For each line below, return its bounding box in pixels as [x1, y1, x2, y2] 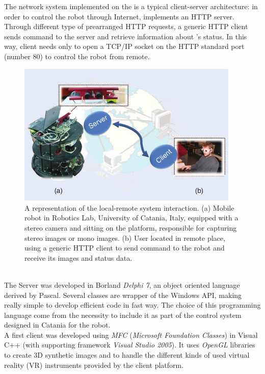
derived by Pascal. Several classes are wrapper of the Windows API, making [4, 289, 242, 300]
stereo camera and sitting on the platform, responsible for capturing [24, 222, 237, 233]
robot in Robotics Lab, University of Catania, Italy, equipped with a [24, 212, 238, 223]
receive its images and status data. [24, 252, 132, 263]
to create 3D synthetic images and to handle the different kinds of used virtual [4, 350, 250, 360]
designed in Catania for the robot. [4, 319, 111, 330]
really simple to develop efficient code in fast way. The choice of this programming [4, 300, 261, 310]
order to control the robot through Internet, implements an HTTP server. [4, 11, 234, 21]
